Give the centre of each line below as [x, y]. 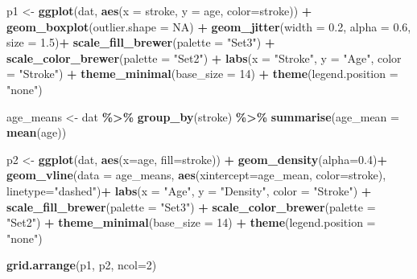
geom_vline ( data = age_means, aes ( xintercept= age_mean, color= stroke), [196, 175]
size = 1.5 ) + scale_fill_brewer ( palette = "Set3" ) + [141, 42]
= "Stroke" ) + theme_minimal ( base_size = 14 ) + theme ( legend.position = [202, 74]
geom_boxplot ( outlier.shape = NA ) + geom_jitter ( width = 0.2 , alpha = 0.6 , [209, 26]
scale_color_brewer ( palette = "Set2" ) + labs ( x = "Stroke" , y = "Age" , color [204, 57]
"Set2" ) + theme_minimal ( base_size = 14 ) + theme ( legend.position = [191, 222]
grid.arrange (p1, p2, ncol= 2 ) [82, 265]
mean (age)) [37, 132]
